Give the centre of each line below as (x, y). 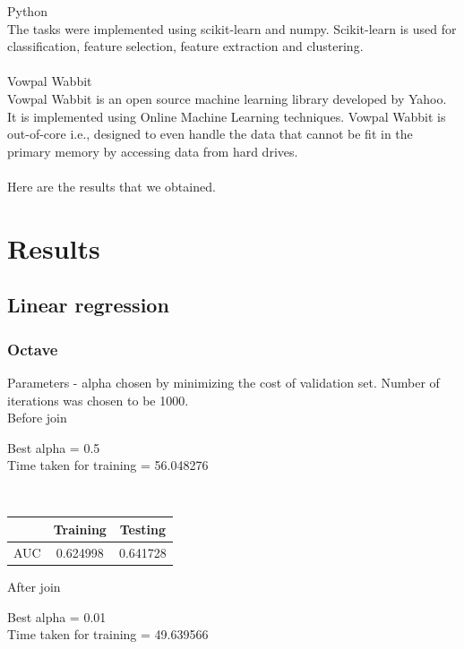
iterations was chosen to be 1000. (98, 400)
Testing (143, 529)
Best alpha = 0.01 (57, 616)
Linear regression (88, 305)
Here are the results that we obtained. (112, 186)
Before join (37, 418)
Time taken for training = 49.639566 (108, 634)
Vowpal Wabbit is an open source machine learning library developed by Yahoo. (227, 98)
